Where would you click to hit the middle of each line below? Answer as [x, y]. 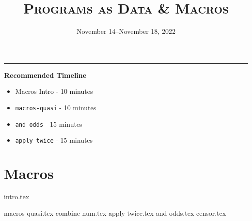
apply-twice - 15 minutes [54, 140]
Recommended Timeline [45, 75]
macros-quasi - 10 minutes [56, 107]
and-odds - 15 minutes [49, 124]
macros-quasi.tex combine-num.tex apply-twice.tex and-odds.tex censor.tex [115, 213]
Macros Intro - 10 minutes [54, 91]
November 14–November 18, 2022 [126, 31]
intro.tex [17, 196]
